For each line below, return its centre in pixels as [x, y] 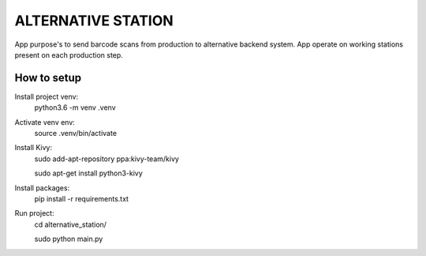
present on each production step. [69, 55]
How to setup [48, 78]
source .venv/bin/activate [76, 134]
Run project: [34, 213]
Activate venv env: [45, 122]
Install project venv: [47, 96]
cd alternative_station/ [70, 224]
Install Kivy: [34, 148]
